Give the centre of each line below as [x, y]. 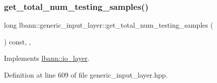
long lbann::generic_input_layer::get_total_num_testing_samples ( [109, 25]
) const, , [18, 41]
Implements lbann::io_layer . [47, 58]
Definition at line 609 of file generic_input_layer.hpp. [86, 75]
